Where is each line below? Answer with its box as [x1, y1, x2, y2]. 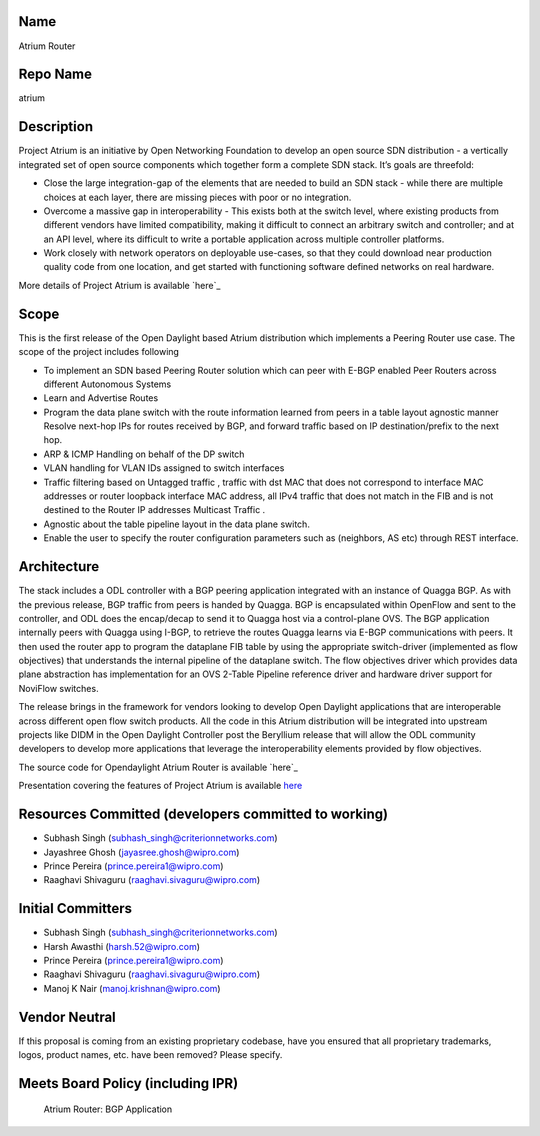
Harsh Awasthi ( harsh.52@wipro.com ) [43, 940, 200, 952]
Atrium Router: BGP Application [43, 1103, 173, 1115]
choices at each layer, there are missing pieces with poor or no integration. [43, 191, 352, 203]
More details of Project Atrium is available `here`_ [18, 279, 221, 291]
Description [18, 118, 94, 135]
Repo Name [18, 66, 93, 83]
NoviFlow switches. [18, 682, 99, 694]
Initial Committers [18, 900, 133, 917]
